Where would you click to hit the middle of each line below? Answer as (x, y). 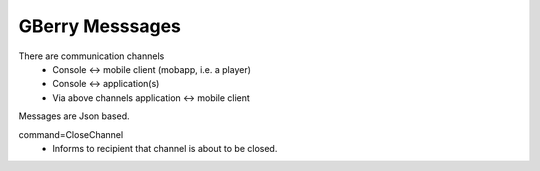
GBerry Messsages (100, 26)
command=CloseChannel (71, 134)
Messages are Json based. (74, 116)
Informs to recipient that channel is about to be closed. (165, 148)
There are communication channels (91, 56)
